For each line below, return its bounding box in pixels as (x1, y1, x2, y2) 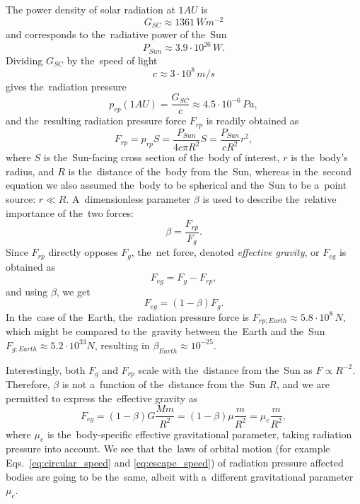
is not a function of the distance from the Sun (62, 377, 266, 392)
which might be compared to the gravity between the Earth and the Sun (6, 324, 325, 339)
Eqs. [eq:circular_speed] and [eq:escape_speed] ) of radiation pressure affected (6, 455, 344, 470)
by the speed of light (66, 52, 158, 67)
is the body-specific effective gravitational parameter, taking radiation (47, 426, 352, 441)
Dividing (6, 52, 43, 67)
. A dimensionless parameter (66, 192, 191, 206)
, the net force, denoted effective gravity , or (131, 245, 320, 259)
